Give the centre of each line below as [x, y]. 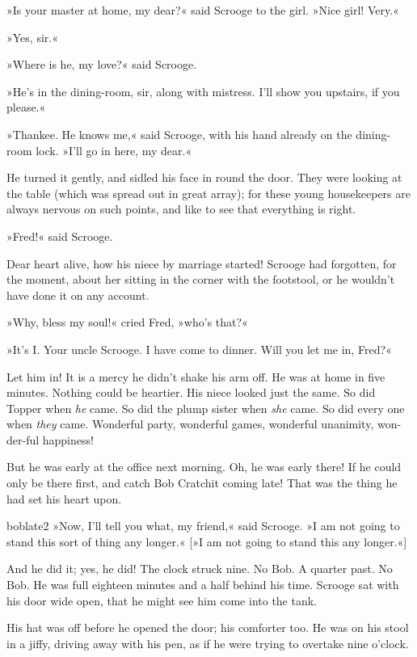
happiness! [68, 439]
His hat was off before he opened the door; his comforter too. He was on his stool [208, 628]
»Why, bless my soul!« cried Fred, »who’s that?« [127, 322]
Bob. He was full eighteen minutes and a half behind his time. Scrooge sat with [203, 585]
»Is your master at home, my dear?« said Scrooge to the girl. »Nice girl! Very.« [203, 10]
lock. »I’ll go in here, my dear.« [114, 150]
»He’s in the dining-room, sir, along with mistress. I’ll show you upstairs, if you [203, 91]
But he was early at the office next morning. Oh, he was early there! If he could [204, 467]
